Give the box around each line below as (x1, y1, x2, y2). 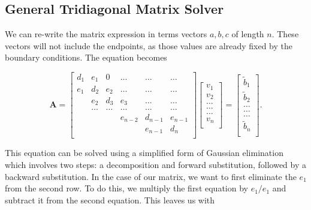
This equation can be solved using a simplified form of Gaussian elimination (5, 146, 283, 159)
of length (231, 28, 264, 40)
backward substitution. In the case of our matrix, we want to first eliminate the (5, 170, 297, 182)
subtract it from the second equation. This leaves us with (5, 193, 215, 206)
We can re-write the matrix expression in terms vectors (5, 28, 207, 40)
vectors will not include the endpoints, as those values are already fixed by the (5, 39, 292, 52)
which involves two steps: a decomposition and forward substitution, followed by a (5, 158, 306, 171)
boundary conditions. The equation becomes (5, 51, 167, 64)
